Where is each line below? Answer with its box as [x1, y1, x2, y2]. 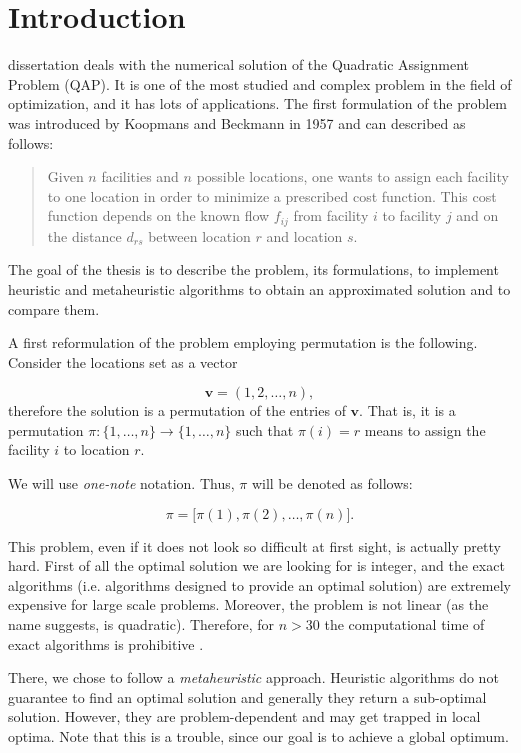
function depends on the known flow [47, 205, 270, 226]
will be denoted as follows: [251, 473, 413, 494]
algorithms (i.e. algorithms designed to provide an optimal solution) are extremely [8, 574, 511, 595]
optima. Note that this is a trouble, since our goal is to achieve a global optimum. [8, 726, 509, 747]
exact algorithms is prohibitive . [8, 633, 204, 654]
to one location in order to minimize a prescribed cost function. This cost [47, 185, 497, 206]
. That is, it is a [359, 400, 456, 421]
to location [63, 439, 130, 460]
